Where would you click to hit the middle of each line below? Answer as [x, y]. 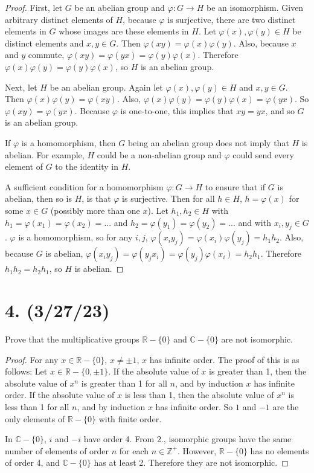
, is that [96, 198]
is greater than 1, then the [258, 371]
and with [255, 222]
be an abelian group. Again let [106, 87]
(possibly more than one [95, 210]
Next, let [21, 87]
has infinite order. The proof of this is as [224, 359]
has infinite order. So [194, 406]
